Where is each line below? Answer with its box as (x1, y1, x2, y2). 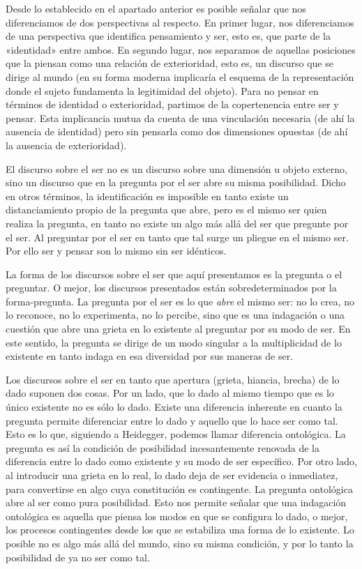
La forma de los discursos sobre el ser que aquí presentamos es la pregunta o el (6, 266, 342, 281)
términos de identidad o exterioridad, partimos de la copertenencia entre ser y (6, 97, 339, 112)
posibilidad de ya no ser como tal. (6, 549, 150, 564)
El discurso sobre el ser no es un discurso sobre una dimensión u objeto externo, (6, 161, 347, 176)
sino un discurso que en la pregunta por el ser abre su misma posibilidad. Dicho (6, 175, 346, 190)
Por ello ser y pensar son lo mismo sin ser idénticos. (6, 243, 227, 258)
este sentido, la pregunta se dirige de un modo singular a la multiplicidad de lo (6, 335, 342, 349)
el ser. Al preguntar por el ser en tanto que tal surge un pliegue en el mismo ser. (6, 229, 349, 244)
